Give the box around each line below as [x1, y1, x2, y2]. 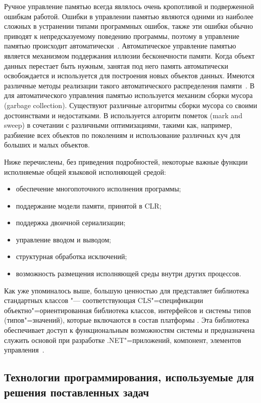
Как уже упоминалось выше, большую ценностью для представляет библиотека [4, 285, 249, 295]
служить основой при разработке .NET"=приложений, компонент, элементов [4, 334, 241, 345]
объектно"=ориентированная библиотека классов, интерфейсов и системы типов [4, 305, 251, 315]
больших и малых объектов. [4, 139, 90, 150]
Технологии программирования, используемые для [4, 369, 254, 385]
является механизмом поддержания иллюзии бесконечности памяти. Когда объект [4, 50, 255, 61]
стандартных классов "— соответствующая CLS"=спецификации [4, 295, 203, 306]
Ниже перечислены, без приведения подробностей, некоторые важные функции [4, 156, 248, 167]
